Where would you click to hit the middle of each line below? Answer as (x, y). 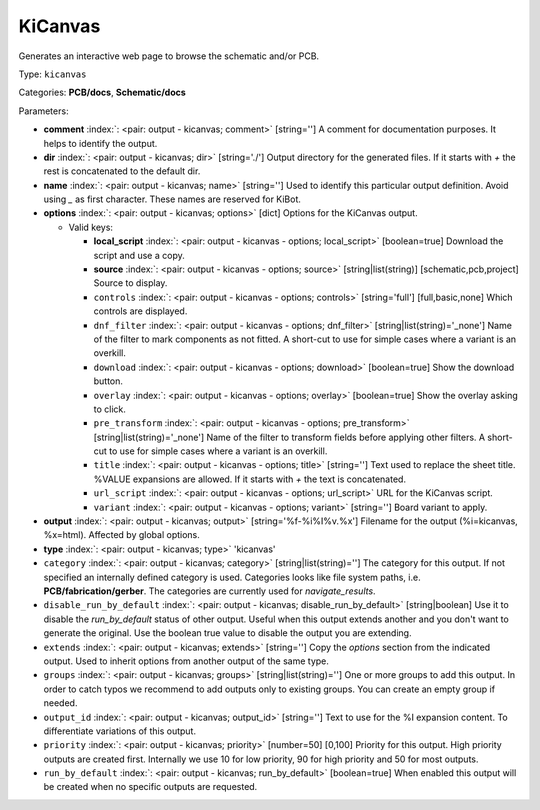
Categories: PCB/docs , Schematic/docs (102, 92)
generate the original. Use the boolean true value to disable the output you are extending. (227, 633)
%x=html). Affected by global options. (121, 535)
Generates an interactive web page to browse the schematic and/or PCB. (169, 56)
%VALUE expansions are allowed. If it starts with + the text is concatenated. (250, 479)
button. (108, 381)
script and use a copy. (139, 255)
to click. (110, 409)
